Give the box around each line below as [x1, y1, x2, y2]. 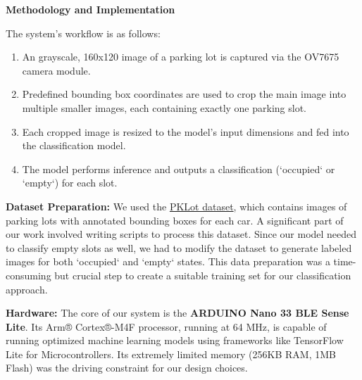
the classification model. [22, 138, 126, 153]
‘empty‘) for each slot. [22, 175, 118, 190]
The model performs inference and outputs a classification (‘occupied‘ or [22, 161, 335, 176]
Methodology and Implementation [6, 2, 175, 16]
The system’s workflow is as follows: [6, 25, 161, 40]
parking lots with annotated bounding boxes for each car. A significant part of [6, 213, 344, 227]
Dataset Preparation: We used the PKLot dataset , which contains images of [6, 198, 347, 213]
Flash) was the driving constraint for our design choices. [6, 360, 248, 375]
